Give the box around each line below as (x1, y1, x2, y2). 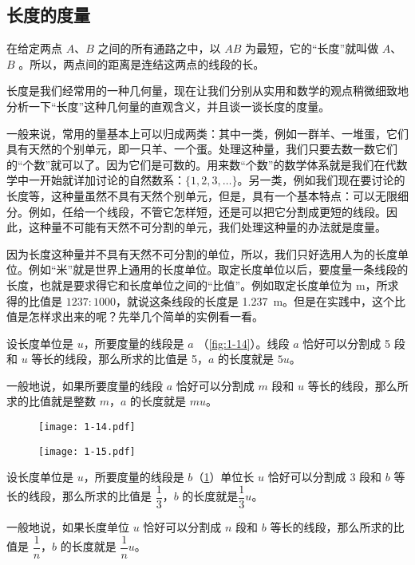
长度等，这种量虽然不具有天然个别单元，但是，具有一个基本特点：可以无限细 (6, 187, 409, 203)
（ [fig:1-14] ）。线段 (197, 334, 290, 351)
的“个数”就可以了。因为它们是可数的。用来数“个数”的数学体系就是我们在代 (6, 156, 397, 172)
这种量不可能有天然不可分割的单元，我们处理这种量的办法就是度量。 (28, 219, 386, 235)
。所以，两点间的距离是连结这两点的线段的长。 (18, 55, 265, 72)
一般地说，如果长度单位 (6, 519, 129, 535)
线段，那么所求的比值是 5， (65, 350, 209, 367)
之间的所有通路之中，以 (97, 40, 221, 57)
